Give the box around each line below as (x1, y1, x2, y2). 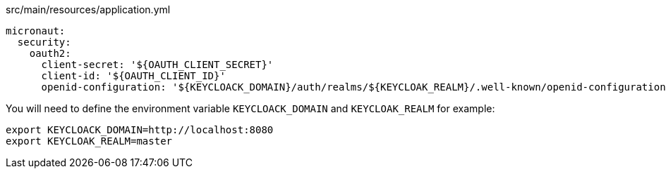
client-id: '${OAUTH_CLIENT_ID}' (41, 70, 226, 81)
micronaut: (6, 25, 66, 36)
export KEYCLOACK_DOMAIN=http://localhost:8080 (6, 124, 274, 135)
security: (17, 36, 71, 48)
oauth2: (29, 48, 71, 59)
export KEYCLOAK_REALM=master (6, 135, 173, 147)
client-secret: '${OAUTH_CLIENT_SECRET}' (41, 59, 274, 70)
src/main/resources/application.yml (6, 4, 171, 15)
